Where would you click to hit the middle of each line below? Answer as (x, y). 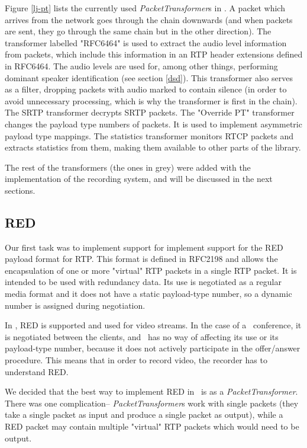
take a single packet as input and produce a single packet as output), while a (144, 415)
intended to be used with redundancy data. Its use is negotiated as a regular (143, 282)
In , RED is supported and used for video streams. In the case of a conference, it (153, 325)
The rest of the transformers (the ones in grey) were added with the (128, 167)
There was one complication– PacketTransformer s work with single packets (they (152, 403)
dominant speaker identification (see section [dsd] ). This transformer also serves (149, 77)
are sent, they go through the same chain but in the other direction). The (138, 31)
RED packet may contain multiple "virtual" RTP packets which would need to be (152, 426)
